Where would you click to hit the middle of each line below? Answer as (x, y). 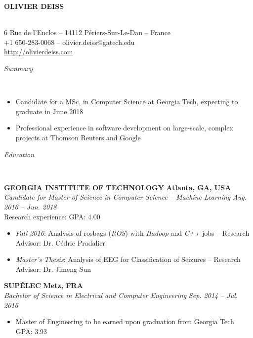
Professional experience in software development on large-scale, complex (124, 128)
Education (19, 154)
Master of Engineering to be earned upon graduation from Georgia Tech (125, 321)
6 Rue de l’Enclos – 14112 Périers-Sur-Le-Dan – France (87, 32)
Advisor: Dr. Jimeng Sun (53, 269)
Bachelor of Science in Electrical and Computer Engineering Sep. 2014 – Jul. (121, 295)
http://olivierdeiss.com (39, 52)
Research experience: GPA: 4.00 (52, 216)
